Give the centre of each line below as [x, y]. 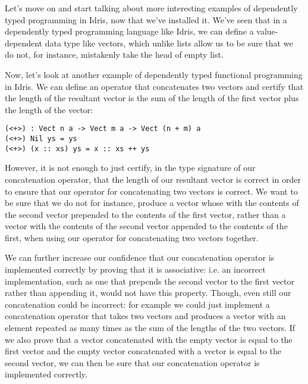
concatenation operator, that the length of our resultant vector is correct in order [153, 179]
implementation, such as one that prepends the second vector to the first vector [150, 281]
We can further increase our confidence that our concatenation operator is [140, 257]
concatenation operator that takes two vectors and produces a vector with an [145, 316]
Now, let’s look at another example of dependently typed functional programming [154, 74]
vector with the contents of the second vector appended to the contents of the [146, 226]
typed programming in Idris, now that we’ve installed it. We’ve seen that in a [146, 19]
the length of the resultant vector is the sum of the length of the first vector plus [152, 98]
